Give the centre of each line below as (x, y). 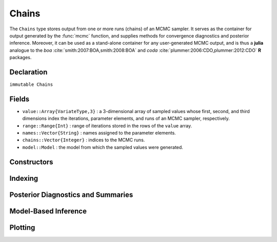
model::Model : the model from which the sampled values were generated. (103, 147)
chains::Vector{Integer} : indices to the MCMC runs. (84, 140)
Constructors (31, 162)
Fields (19, 99)
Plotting (22, 227)
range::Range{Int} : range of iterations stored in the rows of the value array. (107, 125)
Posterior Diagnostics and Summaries (71, 194)
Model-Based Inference (48, 211)
